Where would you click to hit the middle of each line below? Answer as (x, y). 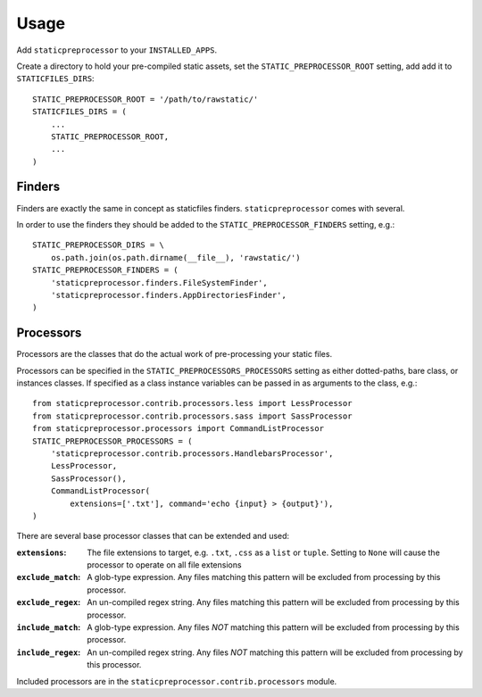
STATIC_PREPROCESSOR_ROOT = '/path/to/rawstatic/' (145, 99)
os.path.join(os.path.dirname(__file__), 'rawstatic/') (175, 257)
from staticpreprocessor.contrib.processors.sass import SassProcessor (192, 416)
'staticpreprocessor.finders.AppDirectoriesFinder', (169, 295)
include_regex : (49, 652)
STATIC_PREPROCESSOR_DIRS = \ (99, 245)
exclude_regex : (49, 602)
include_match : (49, 627)
